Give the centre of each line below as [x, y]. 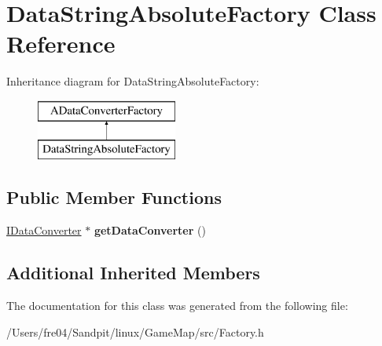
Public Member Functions [114, 197]
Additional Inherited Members [133, 273]
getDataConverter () [150, 230]
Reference [61, 44]
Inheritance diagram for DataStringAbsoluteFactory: [133, 81]
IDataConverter [44, 230]
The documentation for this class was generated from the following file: [177, 306]
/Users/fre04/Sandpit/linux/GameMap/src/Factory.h [135, 331]
